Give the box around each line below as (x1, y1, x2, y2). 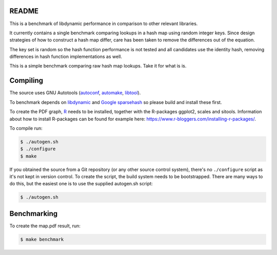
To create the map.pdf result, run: (9, 223, 81, 229)
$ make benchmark (20, 236, 64, 242)
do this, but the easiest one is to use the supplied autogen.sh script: (9, 181, 153, 187)
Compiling (9, 76, 44, 85)
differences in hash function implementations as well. (9, 54, 123, 60)
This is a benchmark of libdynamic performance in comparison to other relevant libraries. (9, 20, 198, 27)
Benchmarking (9, 209, 58, 218)
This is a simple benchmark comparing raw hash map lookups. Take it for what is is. (9, 63, 187, 69)
